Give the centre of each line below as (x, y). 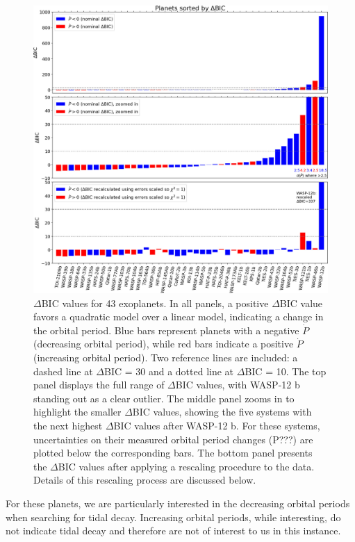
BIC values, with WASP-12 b (238, 385)
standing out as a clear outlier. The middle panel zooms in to (164, 398)
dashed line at (63, 371)
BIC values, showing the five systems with (222, 412)
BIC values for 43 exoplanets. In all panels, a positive (155, 303)
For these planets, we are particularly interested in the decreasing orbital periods (178, 503)
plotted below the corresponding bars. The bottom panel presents (173, 453)
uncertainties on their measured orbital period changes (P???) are (173, 439)
